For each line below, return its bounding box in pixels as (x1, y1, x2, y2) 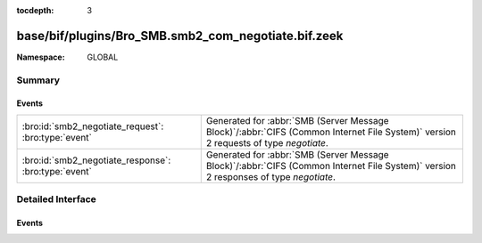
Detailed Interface (16, 193, 97, 206)
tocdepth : (16, 5, 54, 15)
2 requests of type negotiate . (205, 136, 329, 149)
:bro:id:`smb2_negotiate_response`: (21, 154, 171, 166)
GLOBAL (87, 52, 119, 62)
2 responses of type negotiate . (205, 170, 337, 182)
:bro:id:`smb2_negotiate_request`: (21, 120, 164, 133)
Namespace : (16, 52, 66, 62)
